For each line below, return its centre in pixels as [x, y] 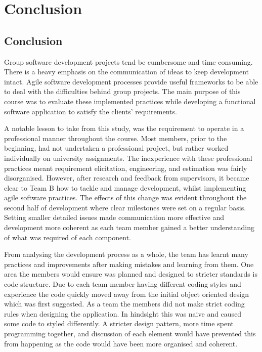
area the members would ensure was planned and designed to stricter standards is [131, 274]
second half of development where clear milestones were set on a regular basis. [125, 207]
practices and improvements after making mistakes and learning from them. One [129, 264]
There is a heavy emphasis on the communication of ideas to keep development [127, 72]
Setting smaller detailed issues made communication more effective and [114, 217]
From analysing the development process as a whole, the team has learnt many [126, 254]
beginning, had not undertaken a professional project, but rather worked [116, 148]
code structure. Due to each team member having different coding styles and [123, 284]
